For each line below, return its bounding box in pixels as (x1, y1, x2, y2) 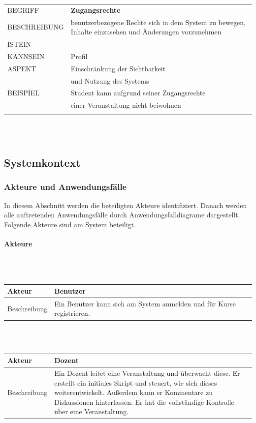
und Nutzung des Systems (70, 75, 149, 86)
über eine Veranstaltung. (54, 406, 128, 417)
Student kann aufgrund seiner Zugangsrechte (70, 88, 206, 98)
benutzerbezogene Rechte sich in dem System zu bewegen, (70, 17, 246, 27)
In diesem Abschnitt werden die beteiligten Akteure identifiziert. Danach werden (4, 200, 247, 210)
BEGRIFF (7, 4, 39, 15)
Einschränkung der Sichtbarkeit (70, 63, 166, 73)
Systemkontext (4, 155, 81, 170)
